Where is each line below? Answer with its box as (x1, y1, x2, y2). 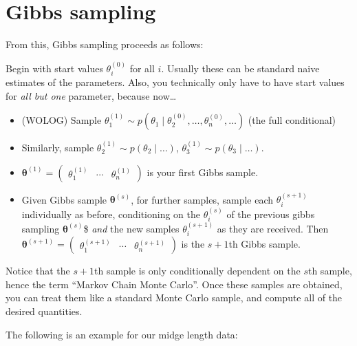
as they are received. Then (217, 221, 329, 235)
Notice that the (6, 263, 70, 278)
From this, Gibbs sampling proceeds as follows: (6, 37, 204, 52)
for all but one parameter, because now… (6, 88, 177, 102)
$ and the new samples (83, 221, 180, 235)
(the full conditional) (248, 113, 336, 127)
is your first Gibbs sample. (147, 164, 259, 179)
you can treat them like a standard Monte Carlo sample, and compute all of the (6, 290, 343, 305)
